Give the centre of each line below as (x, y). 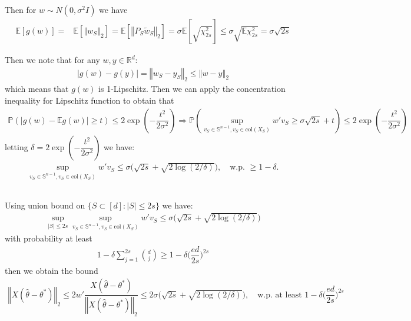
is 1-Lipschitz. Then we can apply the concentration (192, 89)
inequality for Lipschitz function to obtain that (90, 100)
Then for (21, 9)
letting (16, 146)
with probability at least (49, 238)
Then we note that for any (52, 60)
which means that (37, 89)
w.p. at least (280, 295)
